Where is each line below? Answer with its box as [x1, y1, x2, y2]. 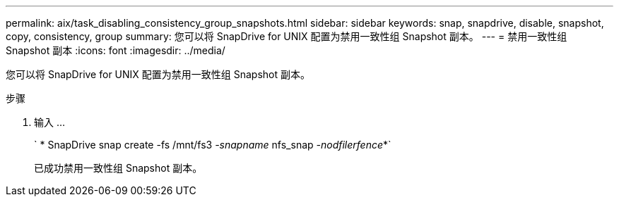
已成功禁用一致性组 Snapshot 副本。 [34, 162, 203, 174]
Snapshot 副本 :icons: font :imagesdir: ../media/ [6, 44, 225, 56]
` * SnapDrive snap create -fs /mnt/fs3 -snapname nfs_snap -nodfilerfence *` [34, 139, 391, 151]
